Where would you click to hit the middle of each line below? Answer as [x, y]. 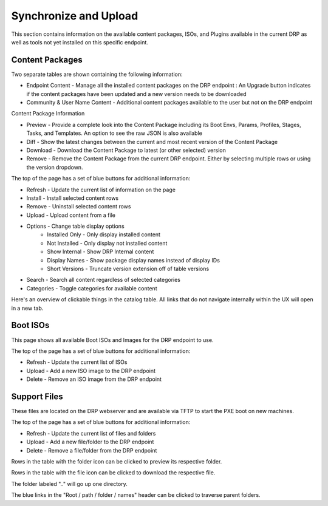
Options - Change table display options [75, 226]
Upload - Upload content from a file [71, 215]
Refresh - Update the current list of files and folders [91, 433]
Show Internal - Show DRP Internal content [101, 251]
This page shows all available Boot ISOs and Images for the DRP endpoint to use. [112, 340]
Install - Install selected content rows [72, 198]
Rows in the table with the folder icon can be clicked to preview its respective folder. [117, 461]
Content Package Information [48, 114]
